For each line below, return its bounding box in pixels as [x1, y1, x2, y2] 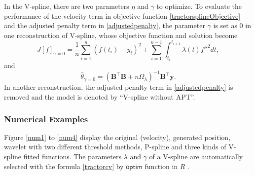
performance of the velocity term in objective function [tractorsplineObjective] [4, 10, 241, 21]
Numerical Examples [4, 112, 88, 125]
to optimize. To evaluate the [156, 1, 242, 11]
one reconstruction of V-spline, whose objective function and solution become [4, 30, 238, 40]
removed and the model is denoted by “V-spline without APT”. [4, 92, 195, 102]
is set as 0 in [213, 20, 251, 31]
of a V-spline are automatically [149, 151, 243, 161]
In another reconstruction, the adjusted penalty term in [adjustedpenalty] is [4, 82, 233, 92]
